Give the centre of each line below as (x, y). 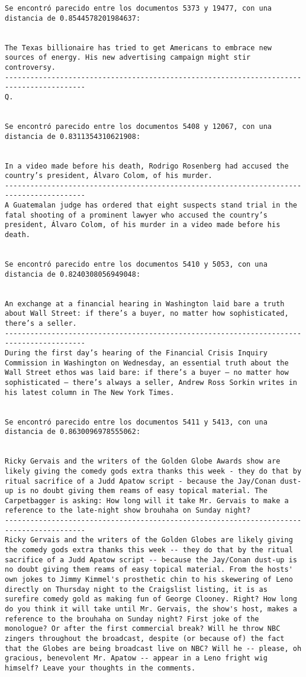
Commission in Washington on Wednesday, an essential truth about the (147, 363)
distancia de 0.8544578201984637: (73, 18)
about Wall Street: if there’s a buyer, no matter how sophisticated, (147, 314)
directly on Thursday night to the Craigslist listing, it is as (136, 589)
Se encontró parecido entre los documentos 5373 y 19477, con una (138, 8)
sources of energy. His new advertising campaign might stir (128, 58)
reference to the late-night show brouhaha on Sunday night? (128, 511)
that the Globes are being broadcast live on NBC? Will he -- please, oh (153, 648)
